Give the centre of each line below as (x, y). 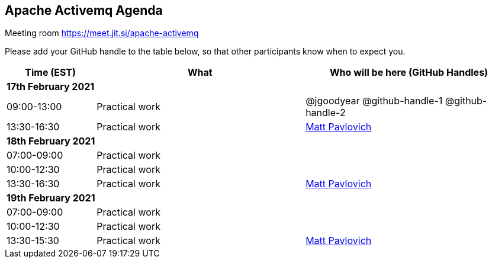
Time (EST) (51, 73)
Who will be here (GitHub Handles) (409, 73)
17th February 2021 (51, 87)
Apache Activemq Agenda (84, 10)
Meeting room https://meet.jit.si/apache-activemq (102, 33)
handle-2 (326, 113)
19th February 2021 (51, 198)
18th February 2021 (51, 141)
